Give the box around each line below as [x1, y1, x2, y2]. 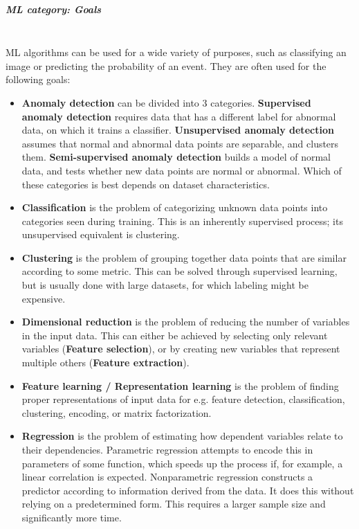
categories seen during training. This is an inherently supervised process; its [21, 213, 343, 228]
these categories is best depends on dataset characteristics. [21, 177, 270, 191]
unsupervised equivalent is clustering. [21, 227, 180, 242]
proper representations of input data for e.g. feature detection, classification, [21, 392, 345, 406]
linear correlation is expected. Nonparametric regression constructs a [21, 469, 313, 484]
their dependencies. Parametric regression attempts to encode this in [21, 442, 313, 456]
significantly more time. [21, 510, 122, 524]
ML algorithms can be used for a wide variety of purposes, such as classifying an [6, 45, 347, 60]
